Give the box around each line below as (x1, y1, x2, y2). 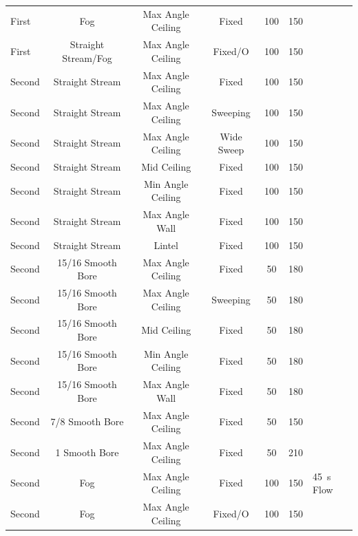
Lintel (154, 237, 178, 252)
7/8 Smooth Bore (50, 414, 124, 429)
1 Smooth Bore (55, 444, 119, 459)
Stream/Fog (62, 50, 112, 65)
